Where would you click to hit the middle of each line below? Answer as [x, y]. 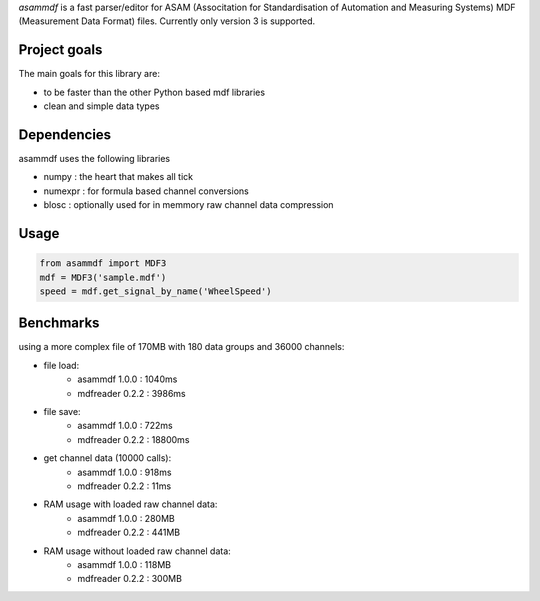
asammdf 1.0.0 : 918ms [124, 472]
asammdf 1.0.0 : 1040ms [127, 379]
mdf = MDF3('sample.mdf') [103, 277]
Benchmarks [59, 323]
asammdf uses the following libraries [94, 158]
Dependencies [65, 134]
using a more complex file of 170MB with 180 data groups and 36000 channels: [181, 347]
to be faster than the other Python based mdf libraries [154, 92]
